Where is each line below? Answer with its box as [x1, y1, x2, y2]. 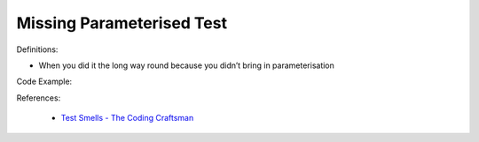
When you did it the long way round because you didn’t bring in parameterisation [38, 60, 334, 71]
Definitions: [16, 44, 59, 55]
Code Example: [16, 76, 73, 87]
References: [16, 93, 61, 103]
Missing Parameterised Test [16, 13, 228, 33]
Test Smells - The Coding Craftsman [60, 113, 194, 123]
